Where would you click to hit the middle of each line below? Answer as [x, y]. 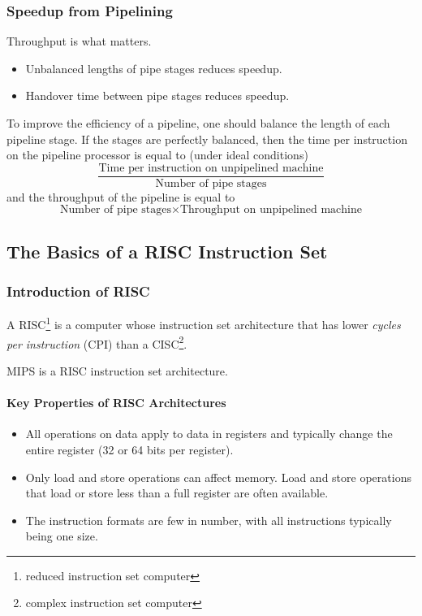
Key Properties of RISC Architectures [116, 403]
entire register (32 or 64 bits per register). [129, 449]
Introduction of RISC [78, 291]
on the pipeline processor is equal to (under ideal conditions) [157, 155]
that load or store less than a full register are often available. [177, 493]
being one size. [62, 536]
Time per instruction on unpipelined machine [211, 168]
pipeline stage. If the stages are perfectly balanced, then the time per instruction [207, 139]
